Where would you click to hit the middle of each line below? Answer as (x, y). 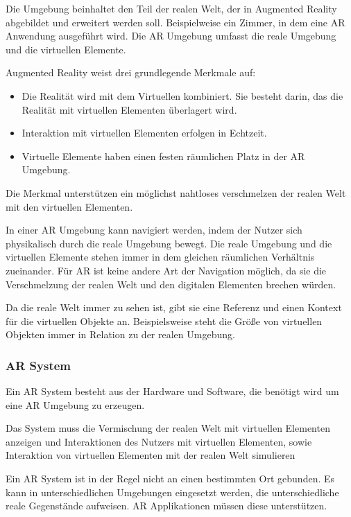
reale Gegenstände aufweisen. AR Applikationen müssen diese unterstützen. (166, 506)
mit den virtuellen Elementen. (69, 206)
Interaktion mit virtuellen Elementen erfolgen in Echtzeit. (144, 133)
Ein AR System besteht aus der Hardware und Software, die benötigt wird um (172, 391)
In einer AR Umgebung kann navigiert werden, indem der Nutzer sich (154, 230)
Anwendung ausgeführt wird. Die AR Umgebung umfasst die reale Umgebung (171, 36)
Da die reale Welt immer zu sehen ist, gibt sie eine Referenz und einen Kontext (174, 307)
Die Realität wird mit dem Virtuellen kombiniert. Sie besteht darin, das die (182, 95)
